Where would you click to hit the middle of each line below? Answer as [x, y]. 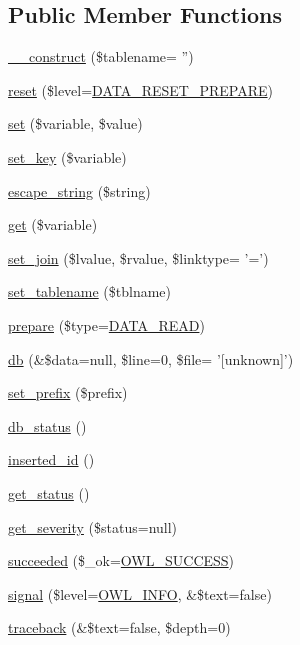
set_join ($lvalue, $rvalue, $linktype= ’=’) [138, 257]
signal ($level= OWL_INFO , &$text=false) [140, 593]
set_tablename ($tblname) [90, 291]
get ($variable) [53, 224]
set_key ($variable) [67, 156]
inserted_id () [51, 459]
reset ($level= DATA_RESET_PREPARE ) [140, 89]
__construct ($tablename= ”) [101, 56]
